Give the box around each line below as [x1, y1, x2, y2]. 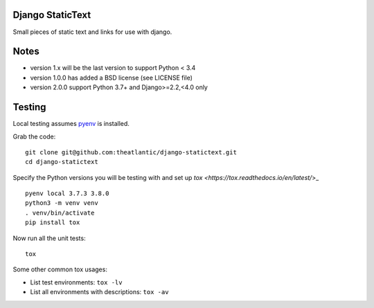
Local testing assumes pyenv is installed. [12, 120, 130, 128]
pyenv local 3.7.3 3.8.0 [25, 190, 109, 197]
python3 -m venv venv [25, 199, 98, 207]
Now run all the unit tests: [12, 234, 86, 242]
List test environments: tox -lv [30, 278, 123, 287]
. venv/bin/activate [25, 208, 95, 217]
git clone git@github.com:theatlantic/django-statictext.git [25, 148, 237, 156]
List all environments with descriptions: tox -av [30, 288, 169, 296]
